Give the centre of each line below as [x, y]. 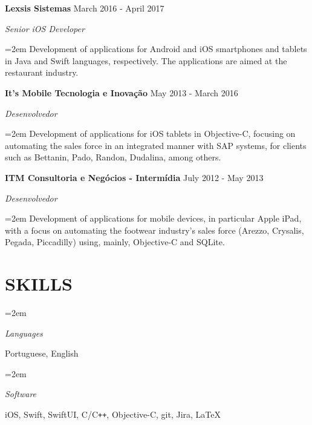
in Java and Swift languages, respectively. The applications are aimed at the [146, 60]
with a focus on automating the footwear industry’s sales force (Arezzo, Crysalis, [154, 230]
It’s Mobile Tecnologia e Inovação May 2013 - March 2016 [122, 92]
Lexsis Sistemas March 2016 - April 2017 [85, 8]
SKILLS [39, 284]
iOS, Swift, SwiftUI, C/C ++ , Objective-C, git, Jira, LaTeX [113, 414]
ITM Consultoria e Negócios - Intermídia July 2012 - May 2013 [134, 177]
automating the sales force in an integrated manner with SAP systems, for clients [156, 145]
